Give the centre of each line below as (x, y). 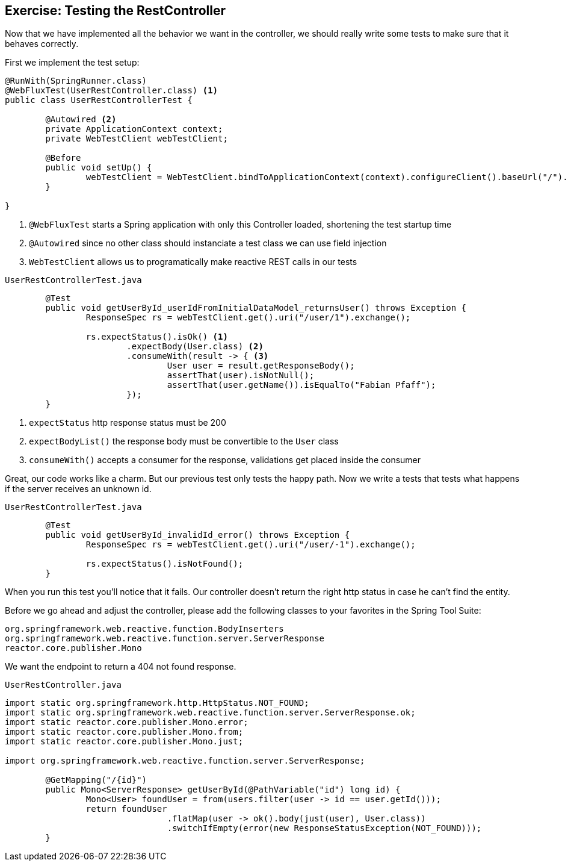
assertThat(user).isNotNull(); (241, 375)
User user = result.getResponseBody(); (261, 366)
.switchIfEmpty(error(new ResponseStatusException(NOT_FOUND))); (324, 828)
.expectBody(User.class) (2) (195, 347)
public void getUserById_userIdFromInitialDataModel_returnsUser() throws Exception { (256, 308)
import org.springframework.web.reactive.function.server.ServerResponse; (185, 761)
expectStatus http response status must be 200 (128, 423)
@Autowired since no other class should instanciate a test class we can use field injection (208, 243)
